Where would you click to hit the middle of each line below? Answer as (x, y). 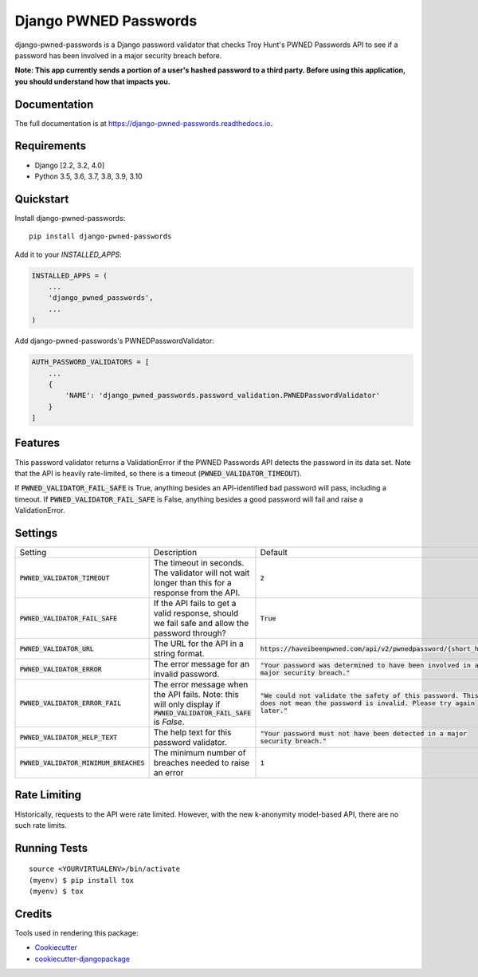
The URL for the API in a (198, 644)
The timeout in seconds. (199, 563)
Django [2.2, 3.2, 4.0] (70, 165)
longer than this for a (192, 583)
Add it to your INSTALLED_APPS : (69, 254)
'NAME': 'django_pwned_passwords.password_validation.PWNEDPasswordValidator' (223, 396)
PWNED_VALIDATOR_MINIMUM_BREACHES (82, 763)
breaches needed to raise (202, 763)
